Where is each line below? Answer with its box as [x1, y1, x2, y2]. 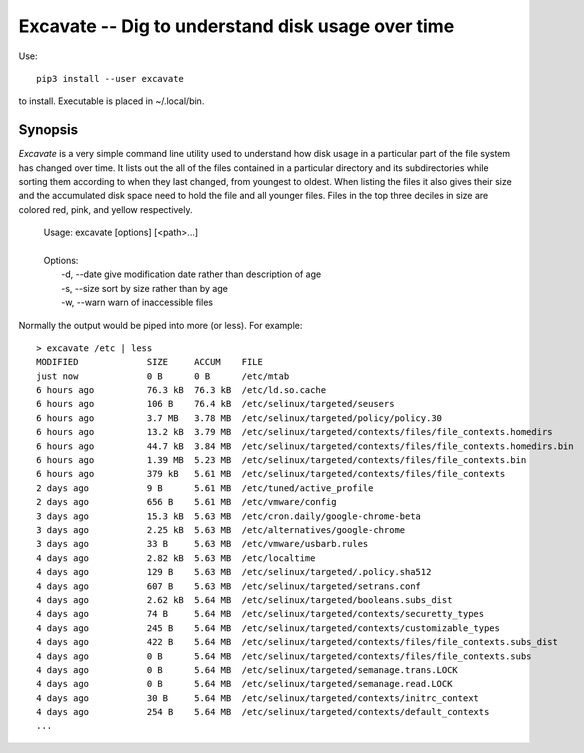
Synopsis [18, 121, 79, 139]
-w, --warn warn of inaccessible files [61, 296, 214, 309]
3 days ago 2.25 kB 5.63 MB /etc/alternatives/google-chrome [36, 525, 406, 535]
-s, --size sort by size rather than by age [61, 282, 229, 294]
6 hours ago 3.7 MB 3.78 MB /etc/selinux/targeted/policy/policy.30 [36, 412, 443, 424]
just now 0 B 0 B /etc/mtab [36, 370, 290, 382]
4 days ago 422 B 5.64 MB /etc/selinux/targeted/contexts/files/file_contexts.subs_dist [36, 636, 559, 648]
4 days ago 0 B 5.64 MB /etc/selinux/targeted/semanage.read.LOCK [36, 678, 453, 690]
